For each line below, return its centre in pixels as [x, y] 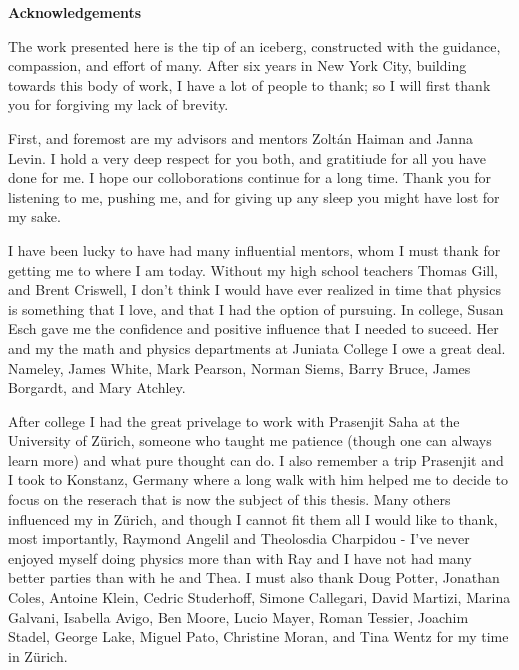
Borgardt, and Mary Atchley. [97, 387]
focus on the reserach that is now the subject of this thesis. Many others [229, 499]
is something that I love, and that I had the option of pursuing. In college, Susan [256, 308]
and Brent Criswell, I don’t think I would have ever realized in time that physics [254, 289]
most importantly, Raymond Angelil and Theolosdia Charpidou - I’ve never [239, 538]
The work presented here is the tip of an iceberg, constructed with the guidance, [254, 45]
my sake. [34, 216]
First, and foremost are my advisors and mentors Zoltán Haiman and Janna [240, 137]
